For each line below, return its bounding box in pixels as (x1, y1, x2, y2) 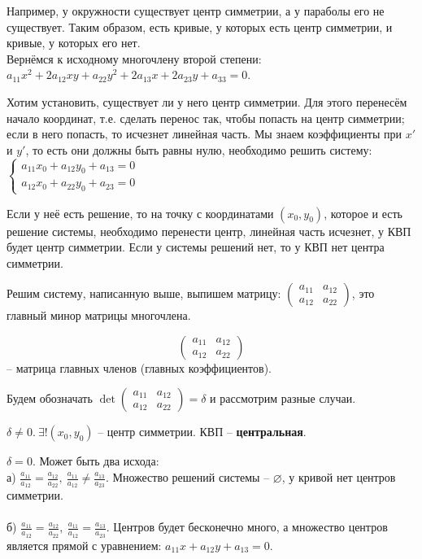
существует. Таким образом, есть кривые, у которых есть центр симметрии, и (7, 18, 393, 35)
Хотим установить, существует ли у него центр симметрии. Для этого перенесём (7, 93, 407, 110)
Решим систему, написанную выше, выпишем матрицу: (7, 285, 281, 302)
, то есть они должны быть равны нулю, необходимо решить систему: (25, 141, 372, 158)
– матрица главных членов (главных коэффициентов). (7, 359, 272, 376)
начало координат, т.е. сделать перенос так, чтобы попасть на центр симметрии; (7, 109, 405, 126)
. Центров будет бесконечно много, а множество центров (106, 518, 388, 535)
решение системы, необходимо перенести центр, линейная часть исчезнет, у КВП (7, 222, 411, 239)
